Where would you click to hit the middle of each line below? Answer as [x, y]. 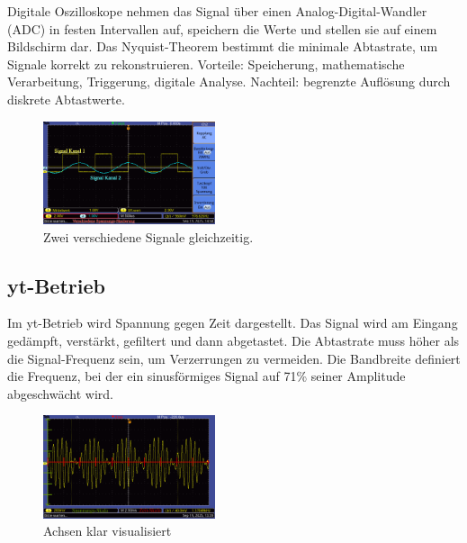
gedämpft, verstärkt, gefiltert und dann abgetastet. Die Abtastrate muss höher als [233, 340]
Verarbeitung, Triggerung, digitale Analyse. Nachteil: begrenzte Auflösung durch [229, 81]
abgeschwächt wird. [60, 393]
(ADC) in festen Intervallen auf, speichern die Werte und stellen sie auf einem [222, 28]
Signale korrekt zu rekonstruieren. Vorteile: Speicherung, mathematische [206, 63]
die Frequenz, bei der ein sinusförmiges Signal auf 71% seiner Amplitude [207, 376]
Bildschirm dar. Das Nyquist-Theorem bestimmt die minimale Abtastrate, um [223, 46]
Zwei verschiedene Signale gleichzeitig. [148, 236]
